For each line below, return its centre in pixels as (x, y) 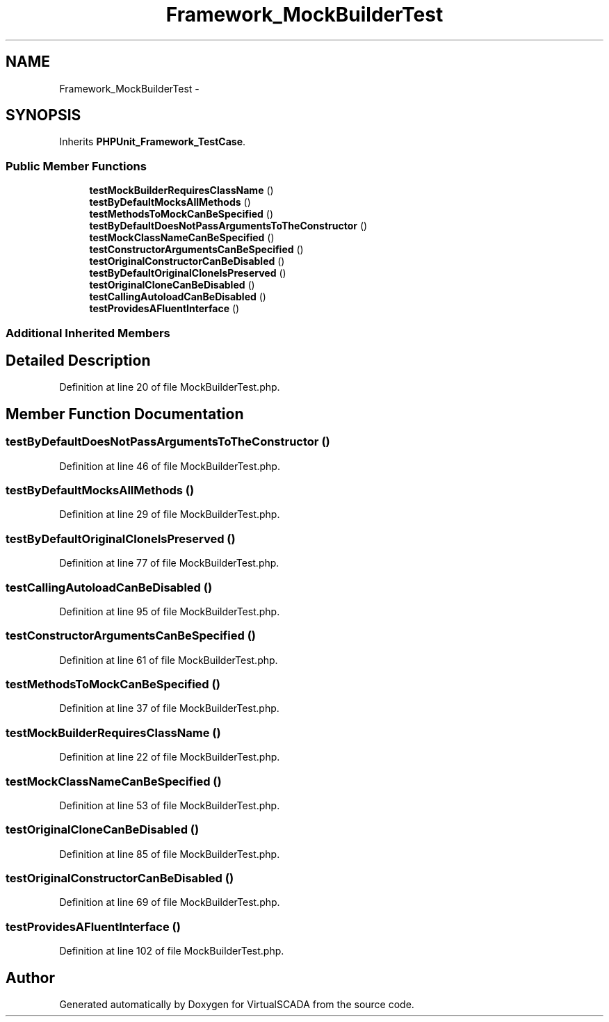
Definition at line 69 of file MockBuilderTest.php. (170, 902)
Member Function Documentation (125, 414)
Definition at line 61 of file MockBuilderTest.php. (169, 660)
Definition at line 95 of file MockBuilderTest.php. (170, 611)
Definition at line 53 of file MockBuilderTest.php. (170, 805)
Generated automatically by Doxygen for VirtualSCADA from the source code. (237, 1004)
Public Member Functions (76, 166)
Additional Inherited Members (88, 333)
